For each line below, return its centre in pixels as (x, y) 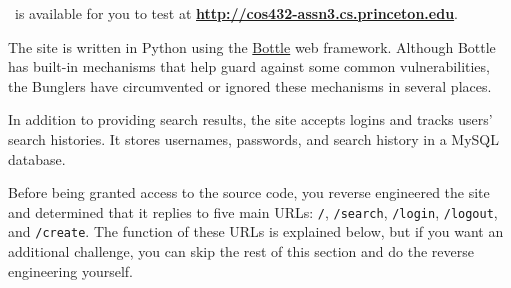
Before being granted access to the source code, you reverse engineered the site (249, 192)
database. (37, 158)
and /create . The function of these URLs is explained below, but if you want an (256, 231)
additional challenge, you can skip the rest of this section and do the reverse (241, 251)
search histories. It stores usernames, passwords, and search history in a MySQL (253, 138)
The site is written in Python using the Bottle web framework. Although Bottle (252, 46)
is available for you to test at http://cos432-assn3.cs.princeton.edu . (236, 13)
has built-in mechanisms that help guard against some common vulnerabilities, (249, 66)
